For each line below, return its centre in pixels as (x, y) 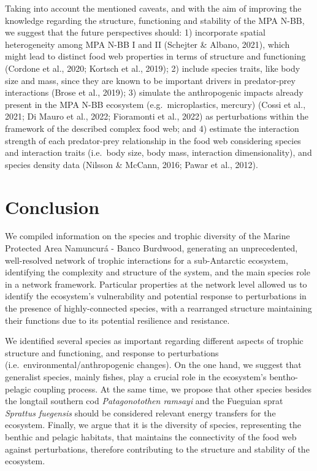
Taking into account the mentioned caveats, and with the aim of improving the (153, 8)
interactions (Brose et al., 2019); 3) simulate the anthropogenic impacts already (154, 92)
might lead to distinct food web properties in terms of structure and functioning (155, 56)
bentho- (284, 376)
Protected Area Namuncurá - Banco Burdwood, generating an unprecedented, (151, 248)
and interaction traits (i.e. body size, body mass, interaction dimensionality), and (158, 152)
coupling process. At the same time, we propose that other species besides (173, 389)
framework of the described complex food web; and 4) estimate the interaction (152, 128)
